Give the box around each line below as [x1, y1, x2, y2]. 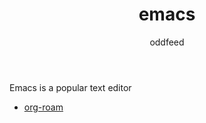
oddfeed [149, 36, 185, 48]
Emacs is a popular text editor [9, 81, 132, 93]
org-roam [23, 101, 64, 113]
